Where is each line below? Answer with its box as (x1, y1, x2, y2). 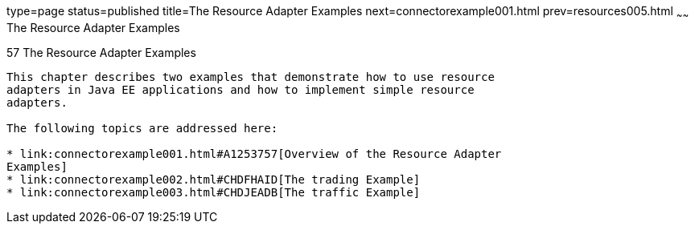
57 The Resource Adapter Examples (6, 45, 196, 59)
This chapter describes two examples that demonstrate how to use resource (6, 70, 495, 83)
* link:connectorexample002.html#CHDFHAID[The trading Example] (6, 172, 421, 186)
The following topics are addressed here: (6, 121, 278, 135)
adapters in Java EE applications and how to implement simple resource (6, 83, 475, 96)
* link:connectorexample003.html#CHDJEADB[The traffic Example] (6, 185, 421, 199)
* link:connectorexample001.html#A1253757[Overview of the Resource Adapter (6, 147, 502, 160)
